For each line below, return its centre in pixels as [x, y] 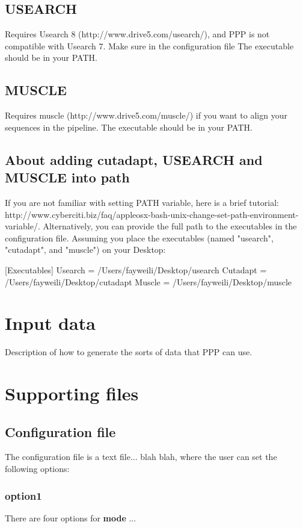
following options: [37, 469]
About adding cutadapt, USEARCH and [134, 159]
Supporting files [72, 393]
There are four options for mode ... [71, 517]
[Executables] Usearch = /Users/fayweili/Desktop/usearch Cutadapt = [136, 269]
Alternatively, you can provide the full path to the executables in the [170, 226]
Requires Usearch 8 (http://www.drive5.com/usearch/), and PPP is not [137, 34]
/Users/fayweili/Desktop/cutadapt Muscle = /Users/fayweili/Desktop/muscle [148, 281]
